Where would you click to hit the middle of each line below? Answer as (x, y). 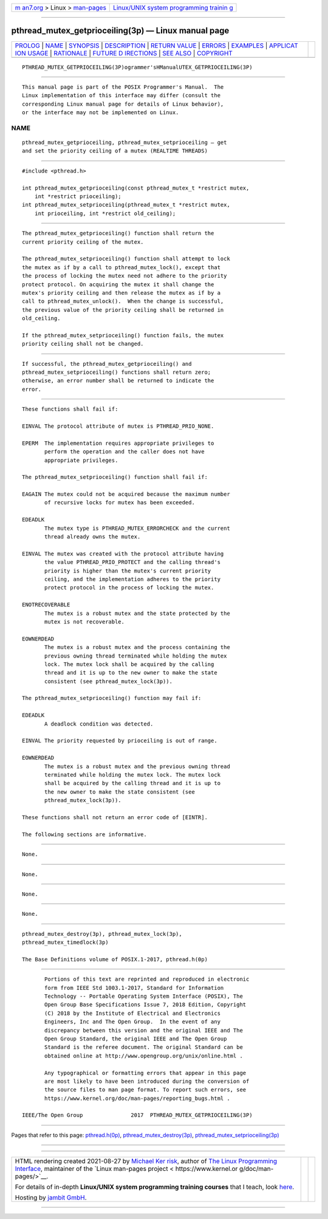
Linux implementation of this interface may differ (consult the (121, 95)
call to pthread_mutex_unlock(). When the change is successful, (123, 301)
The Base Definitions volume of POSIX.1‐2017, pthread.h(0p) (115, 959)
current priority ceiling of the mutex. (83, 242)
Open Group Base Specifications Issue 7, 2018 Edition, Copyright (145, 1005)
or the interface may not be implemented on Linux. (101, 113)
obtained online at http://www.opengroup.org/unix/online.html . (144, 1056)
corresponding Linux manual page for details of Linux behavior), (123, 104)
